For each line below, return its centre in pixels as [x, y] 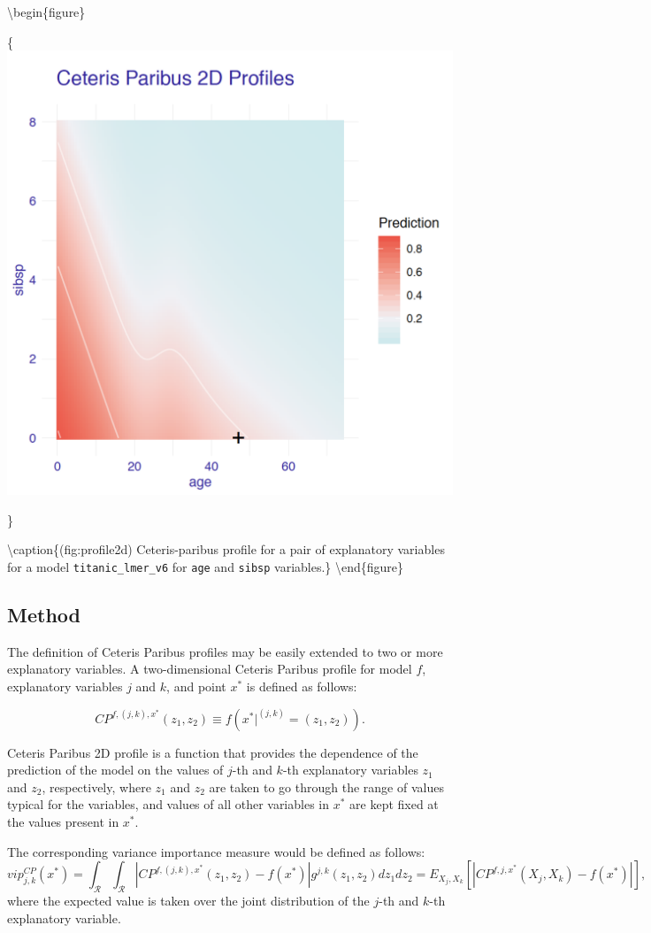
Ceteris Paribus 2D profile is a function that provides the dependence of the [213, 752]
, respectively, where [96, 786]
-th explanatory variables [350, 770]
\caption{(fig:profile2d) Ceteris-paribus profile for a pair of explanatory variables [226, 549]
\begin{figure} [46, 12]
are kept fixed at [394, 804]
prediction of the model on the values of [115, 770]
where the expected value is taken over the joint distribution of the [188, 900]
